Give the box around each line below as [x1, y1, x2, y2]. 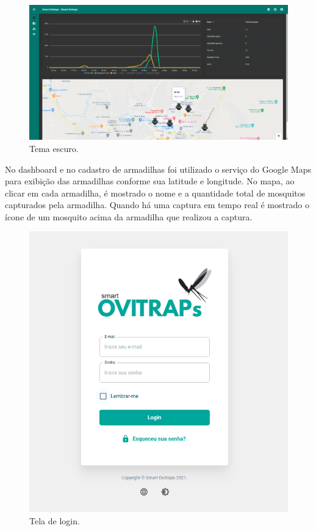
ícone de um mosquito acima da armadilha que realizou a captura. [5, 210, 253, 223]
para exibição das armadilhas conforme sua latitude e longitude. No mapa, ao [5, 175, 295, 187]
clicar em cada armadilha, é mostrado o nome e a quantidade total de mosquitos [5, 186, 306, 199]
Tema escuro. [29, 142, 79, 154]
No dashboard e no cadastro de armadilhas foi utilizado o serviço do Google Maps [5, 162, 311, 175]
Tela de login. [29, 514, 80, 527]
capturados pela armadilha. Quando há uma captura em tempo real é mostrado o [5, 198, 309, 211]
